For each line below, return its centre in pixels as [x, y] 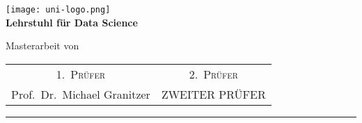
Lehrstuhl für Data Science [72, 22]
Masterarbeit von [42, 46]
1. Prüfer [81, 74]
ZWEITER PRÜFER [213, 94]
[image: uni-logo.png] [58, 10]
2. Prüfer [213, 74]
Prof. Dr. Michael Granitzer [81, 94]
